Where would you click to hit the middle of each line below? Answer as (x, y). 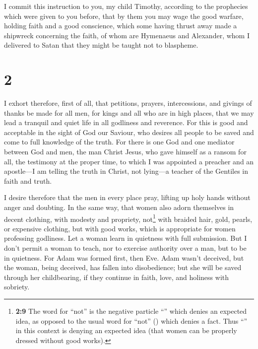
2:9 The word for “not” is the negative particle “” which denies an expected (131, 311)
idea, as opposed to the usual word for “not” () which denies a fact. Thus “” (131, 320)
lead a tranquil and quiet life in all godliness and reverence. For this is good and (126, 122)
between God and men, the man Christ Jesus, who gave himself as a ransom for (125, 152)
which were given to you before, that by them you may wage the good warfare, (124, 16)
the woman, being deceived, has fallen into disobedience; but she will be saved (123, 267)
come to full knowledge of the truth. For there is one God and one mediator (119, 142)
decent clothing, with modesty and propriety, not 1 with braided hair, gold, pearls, (128, 218)
